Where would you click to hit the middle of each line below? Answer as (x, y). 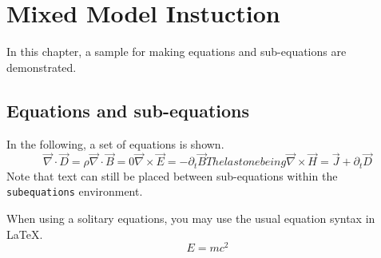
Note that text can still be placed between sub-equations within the (172, 175)
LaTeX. (25, 234)
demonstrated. (42, 67)
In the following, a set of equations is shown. (115, 143)
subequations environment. (75, 191)
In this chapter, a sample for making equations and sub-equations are (177, 52)
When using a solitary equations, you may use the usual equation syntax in (191, 218)
